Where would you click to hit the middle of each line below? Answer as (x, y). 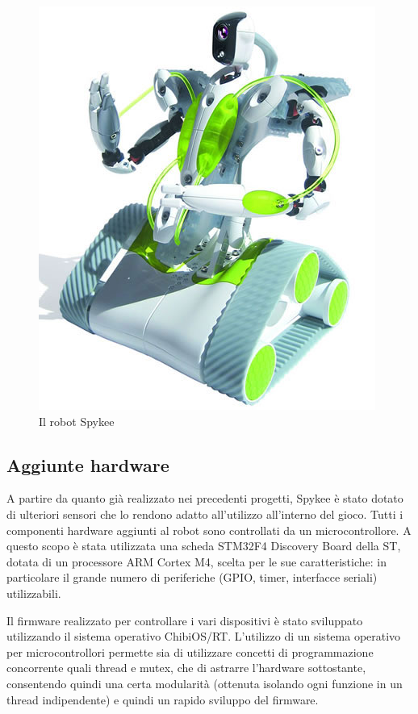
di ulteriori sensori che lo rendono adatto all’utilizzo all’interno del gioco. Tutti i (205, 514)
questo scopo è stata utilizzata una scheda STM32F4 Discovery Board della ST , (204, 546)
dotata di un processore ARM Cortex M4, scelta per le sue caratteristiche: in (196, 561)
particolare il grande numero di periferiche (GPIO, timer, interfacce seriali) (192, 577)
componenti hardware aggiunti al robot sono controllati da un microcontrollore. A (209, 530)
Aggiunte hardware (88, 464)
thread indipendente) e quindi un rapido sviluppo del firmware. (163, 699)
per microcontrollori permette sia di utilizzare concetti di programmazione (190, 651)
